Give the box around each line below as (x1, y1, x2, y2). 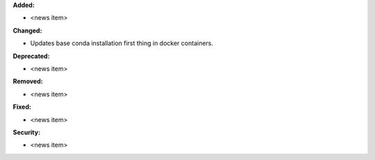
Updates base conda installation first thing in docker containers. (30, 39, 214, 48)
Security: (12, 128, 41, 136)
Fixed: (12, 103, 31, 111)
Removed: (12, 77, 43, 86)
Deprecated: (12, 52, 50, 60)
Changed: (12, 26, 42, 35)
